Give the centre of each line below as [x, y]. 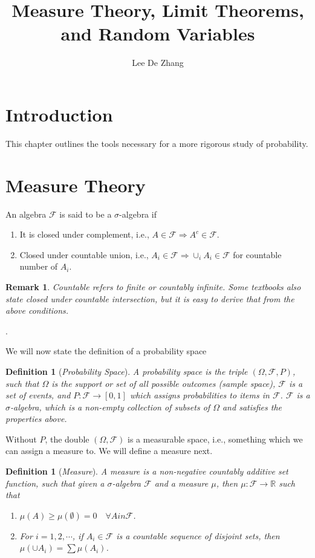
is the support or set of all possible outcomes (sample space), [164, 383]
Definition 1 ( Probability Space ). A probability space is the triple [127, 371]
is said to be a [86, 214]
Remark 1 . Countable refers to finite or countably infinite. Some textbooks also [153, 286]
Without [21, 439]
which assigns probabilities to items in [200, 395]
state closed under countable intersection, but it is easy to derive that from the [150, 298]
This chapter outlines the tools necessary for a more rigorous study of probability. [157, 143]
